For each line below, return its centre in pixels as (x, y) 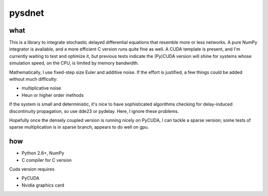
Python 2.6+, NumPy (43, 153)
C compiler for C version (47, 160)
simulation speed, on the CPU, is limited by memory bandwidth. (74, 63)
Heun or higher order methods (53, 95)
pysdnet (27, 13)
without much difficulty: (33, 79)
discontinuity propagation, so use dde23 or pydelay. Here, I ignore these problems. (94, 111)
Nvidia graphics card (43, 185)
